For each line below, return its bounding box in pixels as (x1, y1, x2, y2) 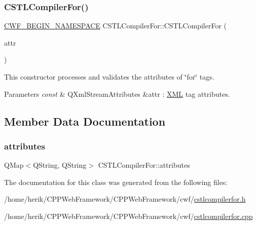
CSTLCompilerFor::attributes (98, 160, 190, 170)
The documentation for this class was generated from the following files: (4, 176, 228, 187)
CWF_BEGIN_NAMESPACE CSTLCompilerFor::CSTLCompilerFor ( (4, 20, 227, 31)
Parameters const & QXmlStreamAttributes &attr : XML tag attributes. (4, 88, 230, 99)
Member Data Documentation (4, 113, 166, 129)
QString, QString (33, 160, 87, 170)
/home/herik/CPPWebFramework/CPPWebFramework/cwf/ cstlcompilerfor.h (4, 194, 246, 204)
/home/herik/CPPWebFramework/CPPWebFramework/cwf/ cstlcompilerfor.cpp (4, 210, 253, 221)
